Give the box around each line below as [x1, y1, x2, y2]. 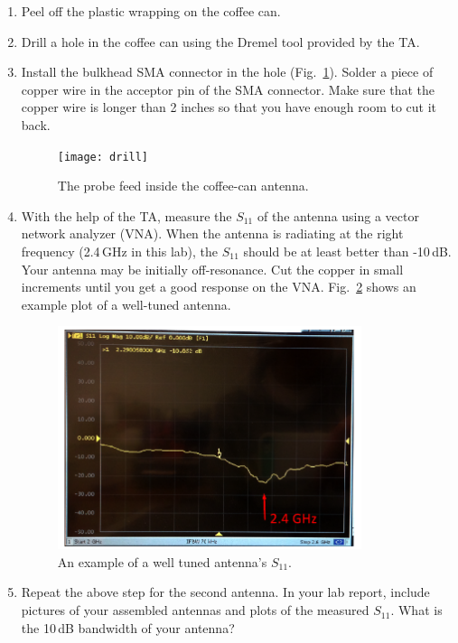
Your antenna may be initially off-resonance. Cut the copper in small [21, 259, 404, 278]
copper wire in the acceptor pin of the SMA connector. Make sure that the [21, 79, 435, 98]
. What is [390, 601, 443, 620]
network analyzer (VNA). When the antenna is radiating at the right [21, 224, 404, 243]
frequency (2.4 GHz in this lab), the [21, 242, 219, 260]
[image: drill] [57, 150, 149, 163]
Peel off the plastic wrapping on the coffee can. [21, 2, 281, 20]
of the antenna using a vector [257, 206, 419, 225]
